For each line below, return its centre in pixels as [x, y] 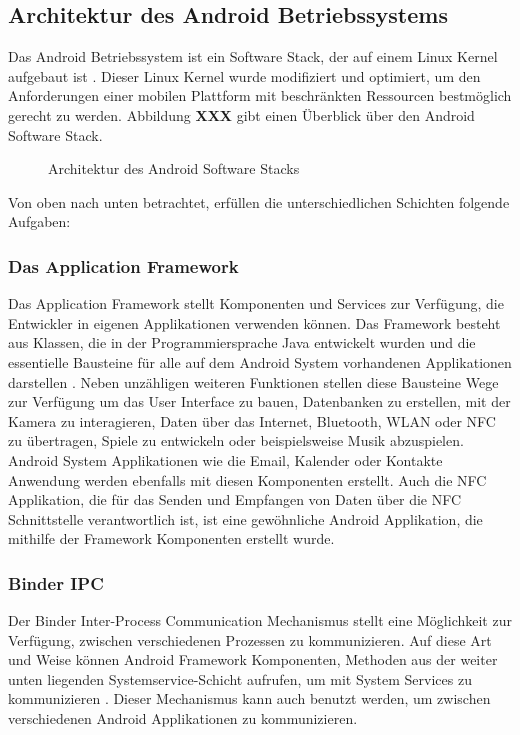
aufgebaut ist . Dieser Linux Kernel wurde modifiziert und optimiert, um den [244, 75]
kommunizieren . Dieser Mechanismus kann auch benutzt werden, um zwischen [249, 698]
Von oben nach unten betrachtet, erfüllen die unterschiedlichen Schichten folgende [259, 201]
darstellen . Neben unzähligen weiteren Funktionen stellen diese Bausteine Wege [253, 381]
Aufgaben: [39, 221]
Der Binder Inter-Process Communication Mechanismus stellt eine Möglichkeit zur [260, 620]
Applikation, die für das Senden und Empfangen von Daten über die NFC [235, 499]
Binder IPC [56, 582]
